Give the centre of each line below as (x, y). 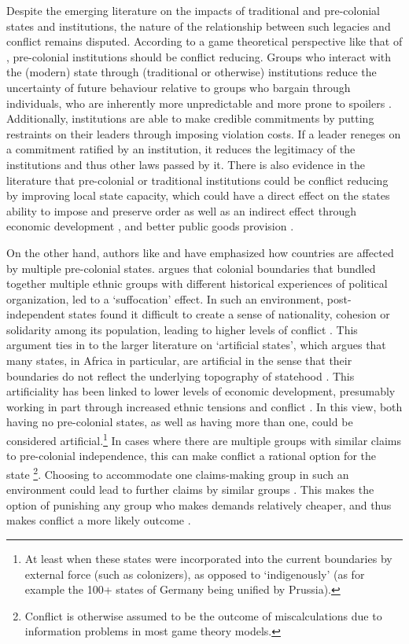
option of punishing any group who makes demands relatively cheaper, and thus (199, 504)
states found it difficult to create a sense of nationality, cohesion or (229, 314)
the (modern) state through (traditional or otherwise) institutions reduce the (192, 72)
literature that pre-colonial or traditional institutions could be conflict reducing (197, 180)
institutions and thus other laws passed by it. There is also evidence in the (186, 164)
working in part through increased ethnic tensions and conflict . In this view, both (204, 406)
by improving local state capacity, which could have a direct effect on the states (198, 195)
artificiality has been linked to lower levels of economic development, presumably (201, 391)
